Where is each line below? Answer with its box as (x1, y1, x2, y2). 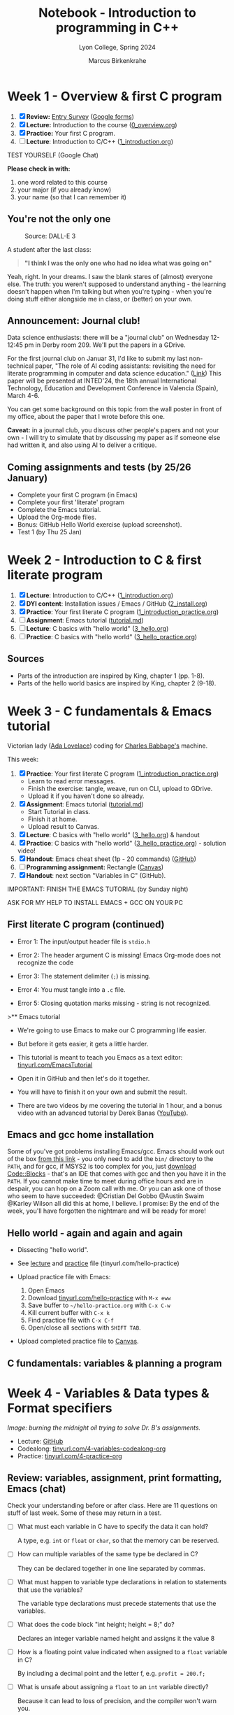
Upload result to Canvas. (27, 822, 99, 830)
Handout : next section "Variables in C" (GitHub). (26, 871, 166, 879)
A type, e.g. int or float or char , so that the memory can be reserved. (17, 1537, 219, 1545)
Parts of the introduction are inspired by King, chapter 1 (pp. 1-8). (17, 671, 205, 680)
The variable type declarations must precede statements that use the (17, 1599, 217, 1607)
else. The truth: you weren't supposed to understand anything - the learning (7, 280, 226, 288)
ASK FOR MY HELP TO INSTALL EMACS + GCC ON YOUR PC (7, 898, 184, 906)
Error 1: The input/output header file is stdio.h (17, 937, 151, 946)
